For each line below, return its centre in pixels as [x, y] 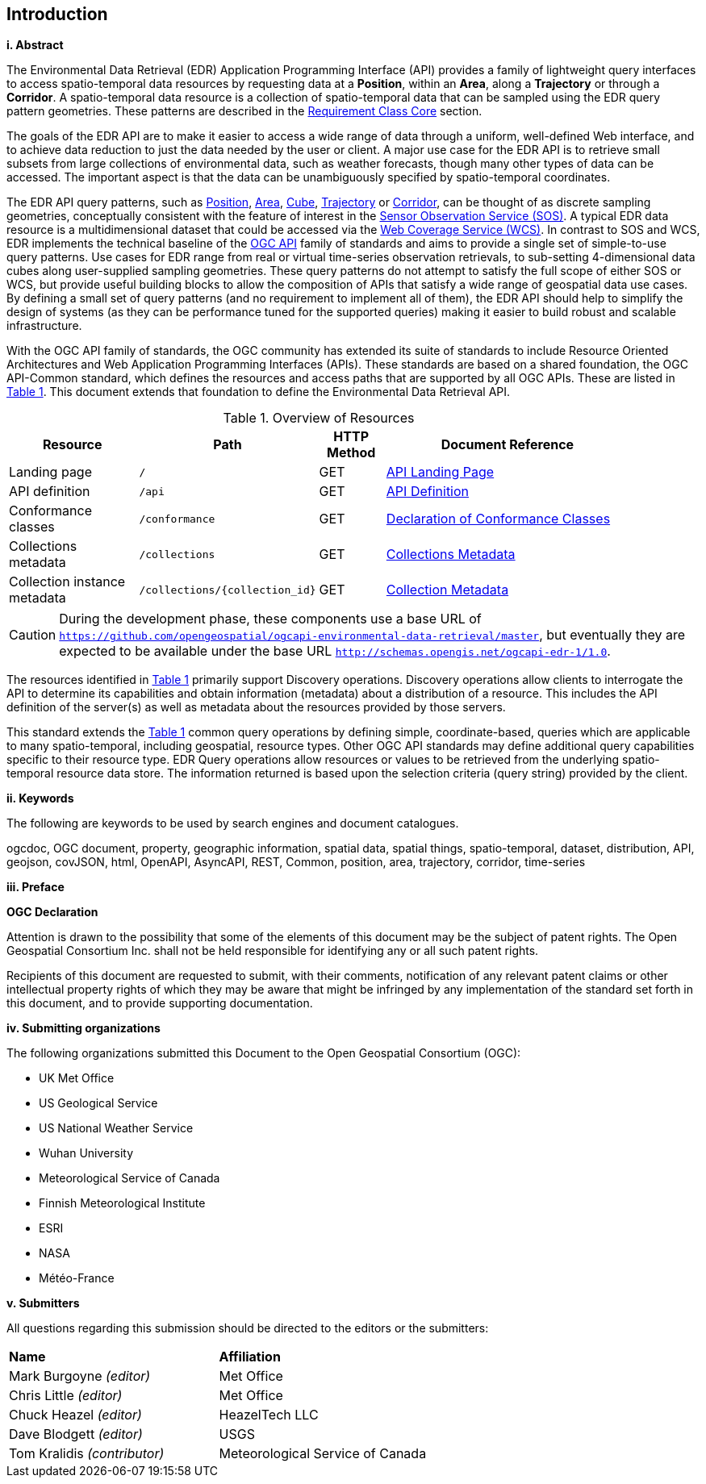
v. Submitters [43, 1303]
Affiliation [250, 1357]
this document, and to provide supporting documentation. [160, 1003]
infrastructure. [44, 326]
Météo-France [77, 1278]
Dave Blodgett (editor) [76, 1434]
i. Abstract [35, 45]
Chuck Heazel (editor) [75, 1415]
